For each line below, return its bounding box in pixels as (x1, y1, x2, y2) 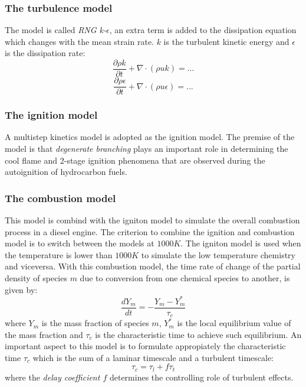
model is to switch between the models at (5, 237, 154, 249)
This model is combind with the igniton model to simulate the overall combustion (5, 213, 300, 226)
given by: (5, 283, 38, 295)
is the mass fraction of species (41, 317, 149, 329)
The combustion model (5, 190, 116, 205)
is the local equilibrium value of (177, 317, 291, 329)
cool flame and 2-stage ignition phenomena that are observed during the (5, 154, 265, 166)
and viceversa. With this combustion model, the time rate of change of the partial (5, 260, 301, 272)
